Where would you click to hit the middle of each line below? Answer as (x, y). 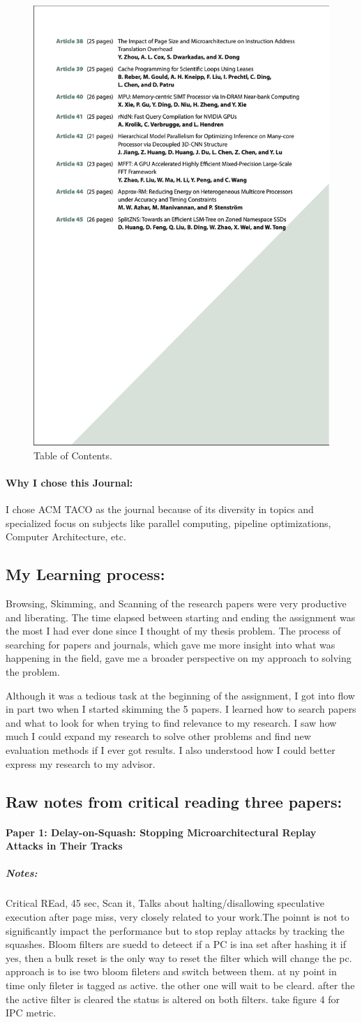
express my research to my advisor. (81, 763)
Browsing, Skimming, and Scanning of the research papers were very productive (176, 603)
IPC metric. (31, 1013)
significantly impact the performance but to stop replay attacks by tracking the (175, 930)
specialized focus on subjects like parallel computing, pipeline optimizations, (168, 523)
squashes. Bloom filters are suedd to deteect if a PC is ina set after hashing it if (176, 944)
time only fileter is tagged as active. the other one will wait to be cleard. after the (180, 985)
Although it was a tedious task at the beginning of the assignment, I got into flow (180, 695)
